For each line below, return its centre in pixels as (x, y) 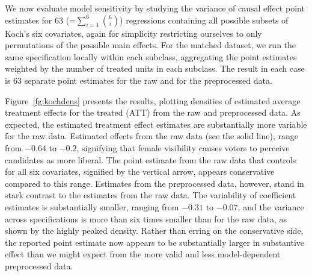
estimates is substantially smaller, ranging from (92, 206)
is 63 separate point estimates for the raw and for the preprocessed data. (139, 80)
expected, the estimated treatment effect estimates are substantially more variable (156, 124)
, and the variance (271, 206)
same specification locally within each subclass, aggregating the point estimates (151, 56)
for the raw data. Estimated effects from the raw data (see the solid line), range (151, 136)
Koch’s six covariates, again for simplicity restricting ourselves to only (133, 33)
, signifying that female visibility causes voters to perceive (183, 147)
